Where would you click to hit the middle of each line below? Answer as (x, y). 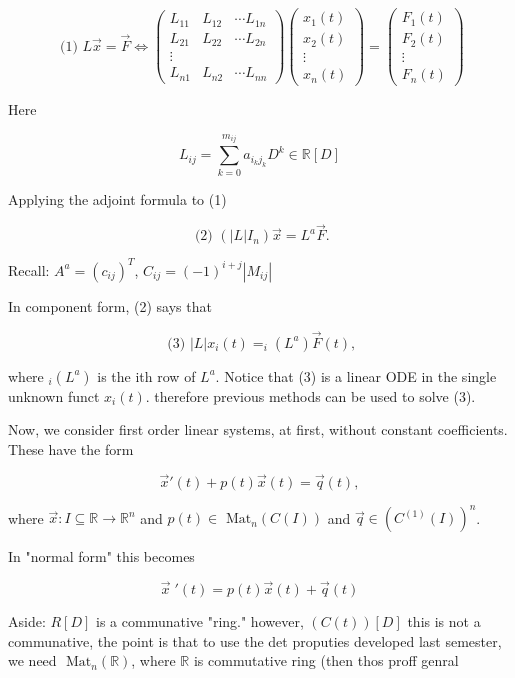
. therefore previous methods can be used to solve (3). (310, 395)
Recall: (29, 269)
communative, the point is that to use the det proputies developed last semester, (255, 640)
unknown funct (54, 395)
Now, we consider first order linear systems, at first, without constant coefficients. (258, 429)
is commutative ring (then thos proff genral (326, 660)
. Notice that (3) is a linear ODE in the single (356, 375)
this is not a (444, 620)
